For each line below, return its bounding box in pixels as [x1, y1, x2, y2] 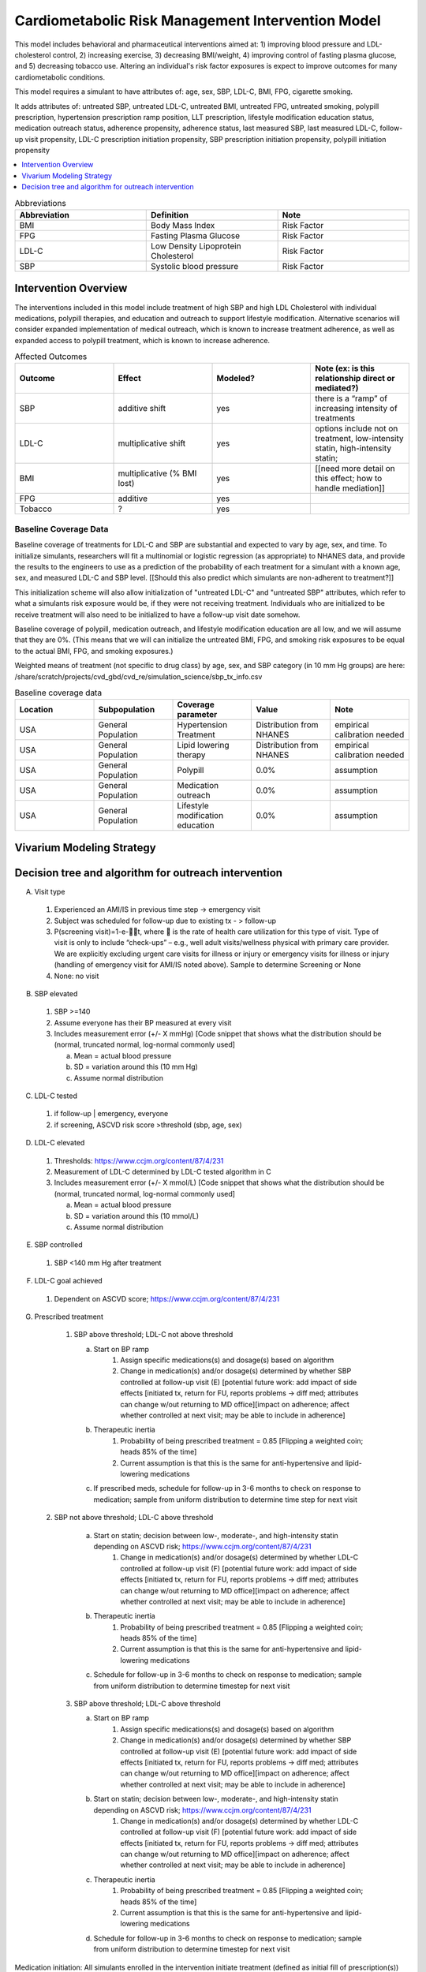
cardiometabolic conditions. [14, 72, 106, 82]
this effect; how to [314, 473, 383, 484]
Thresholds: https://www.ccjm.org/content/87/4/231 [54, 1156, 224, 1165]
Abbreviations [14, 197, 66, 208]
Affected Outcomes [14, 351, 88, 362]
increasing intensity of [314, 403, 398, 414]
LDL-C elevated [34, 1138, 85, 1148]
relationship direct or [314, 373, 395, 384]
